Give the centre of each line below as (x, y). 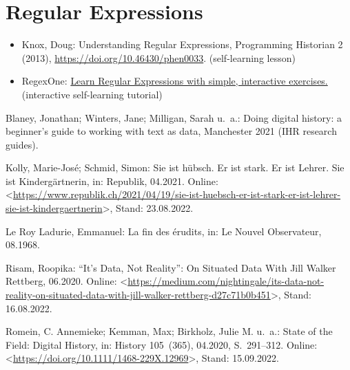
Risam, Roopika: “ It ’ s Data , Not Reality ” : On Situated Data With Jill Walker (171, 267)
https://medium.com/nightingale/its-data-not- (226, 281)
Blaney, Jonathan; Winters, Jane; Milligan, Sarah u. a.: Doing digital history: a (174, 117)
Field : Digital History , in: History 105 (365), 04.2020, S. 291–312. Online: (162, 344)
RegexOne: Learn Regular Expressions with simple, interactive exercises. (175, 81)
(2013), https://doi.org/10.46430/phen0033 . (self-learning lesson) (158, 57)
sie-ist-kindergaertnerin (54, 208)
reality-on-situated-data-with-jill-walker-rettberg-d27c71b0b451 (138, 295)
